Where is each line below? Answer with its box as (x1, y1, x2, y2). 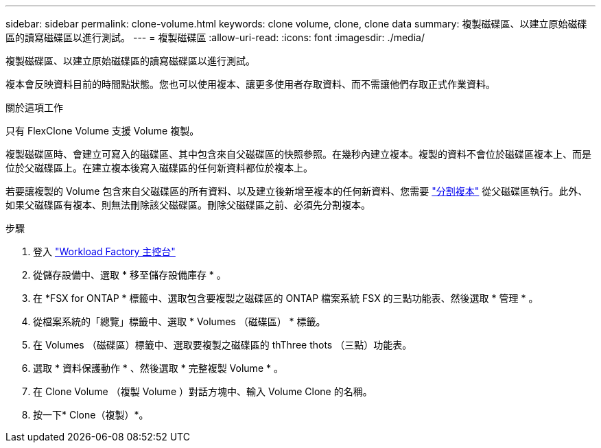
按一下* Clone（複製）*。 (33, 409, 149, 421)
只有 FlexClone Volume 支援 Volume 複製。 (5, 125, 200, 137)
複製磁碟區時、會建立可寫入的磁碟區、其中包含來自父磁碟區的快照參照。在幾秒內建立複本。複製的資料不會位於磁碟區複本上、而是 (5, 148, 591, 160)
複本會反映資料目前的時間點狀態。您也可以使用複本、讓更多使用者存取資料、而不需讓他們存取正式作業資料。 (5, 78, 495, 90)
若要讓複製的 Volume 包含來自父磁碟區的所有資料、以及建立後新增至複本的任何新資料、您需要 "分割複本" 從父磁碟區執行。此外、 (5, 185, 588, 197)
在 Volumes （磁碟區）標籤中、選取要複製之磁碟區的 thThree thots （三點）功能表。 (33, 339, 412, 351)
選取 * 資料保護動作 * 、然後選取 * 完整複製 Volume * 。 (33, 362, 283, 374)
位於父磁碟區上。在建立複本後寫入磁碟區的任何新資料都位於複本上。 (5, 162, 313, 174)
